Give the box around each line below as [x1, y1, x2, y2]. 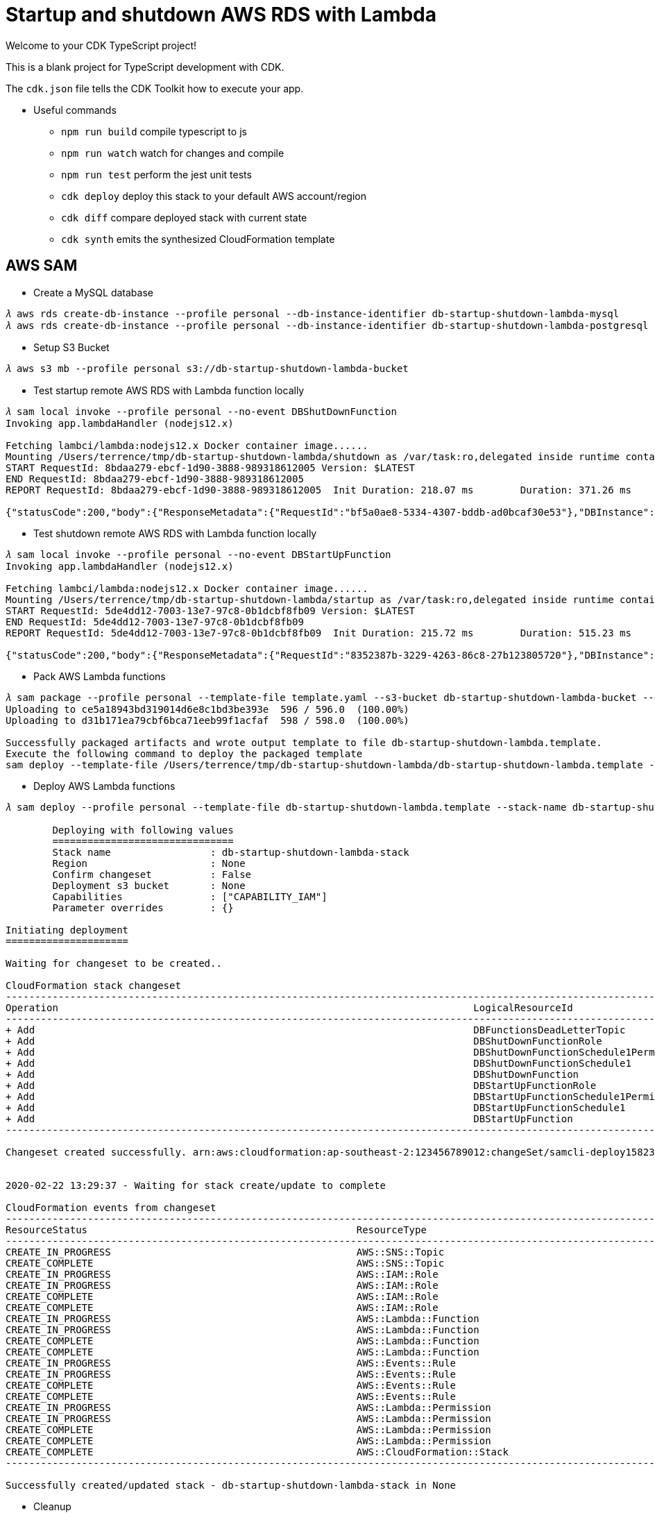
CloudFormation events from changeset [6, 1201, 216, 1213]
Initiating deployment [6, 924, 129, 936]
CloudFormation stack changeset [6, 979, 181, 991]
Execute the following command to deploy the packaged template [6, 747, 363, 759]
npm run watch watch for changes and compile [61, 146, 284, 159]
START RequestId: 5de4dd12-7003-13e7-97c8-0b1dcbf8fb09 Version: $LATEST [6, 605, 416, 616]
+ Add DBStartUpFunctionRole [6, 1079, 597, 1091]
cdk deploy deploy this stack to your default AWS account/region [61, 189, 367, 202]
